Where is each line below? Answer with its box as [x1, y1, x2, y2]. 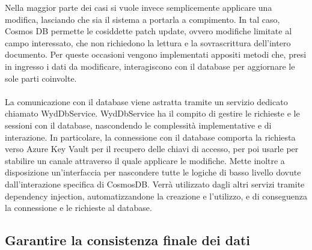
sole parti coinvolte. [5, 72, 77, 84]
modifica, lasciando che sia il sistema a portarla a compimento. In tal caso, [5, 13, 280, 25]
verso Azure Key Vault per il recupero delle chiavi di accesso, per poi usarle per [5, 142, 299, 155]
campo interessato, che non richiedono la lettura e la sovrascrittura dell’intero [5, 36, 291, 49]
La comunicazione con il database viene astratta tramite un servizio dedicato [5, 95, 288, 108]
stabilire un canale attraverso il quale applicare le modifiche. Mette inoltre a [5, 154, 285, 166]
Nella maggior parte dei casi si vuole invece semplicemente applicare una [5, 1, 272, 13]
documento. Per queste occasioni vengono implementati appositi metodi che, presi [5, 48, 307, 61]
